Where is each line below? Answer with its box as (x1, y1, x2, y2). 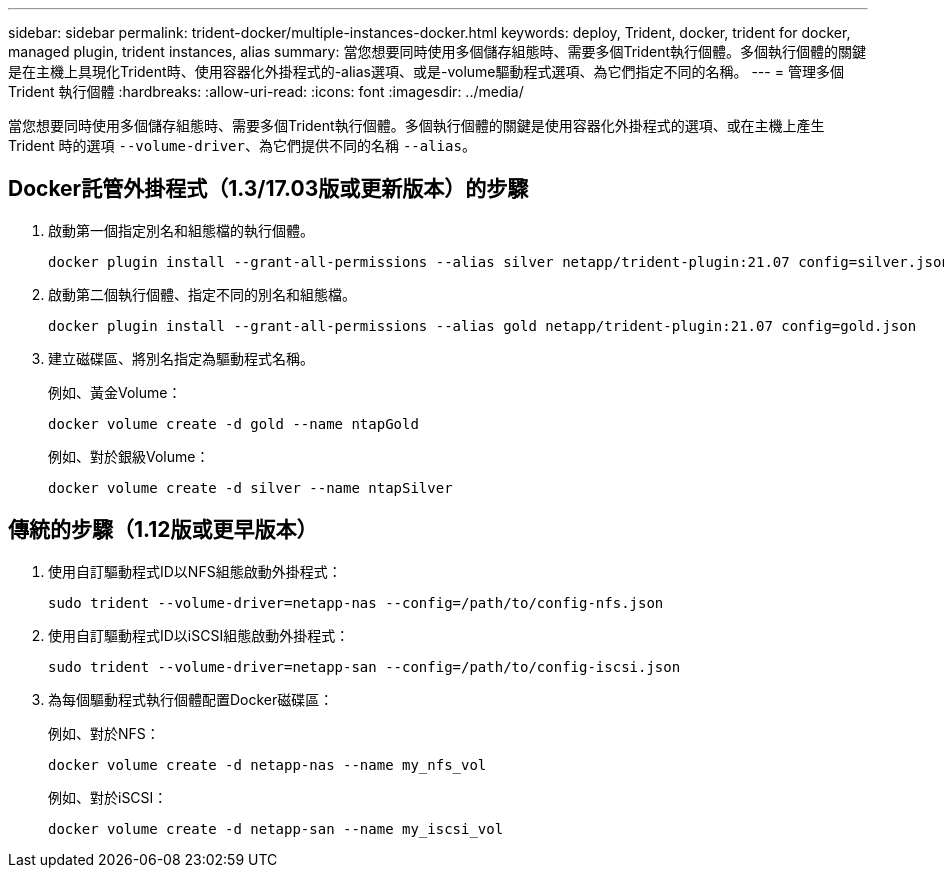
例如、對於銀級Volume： (48, 447, 210, 465)
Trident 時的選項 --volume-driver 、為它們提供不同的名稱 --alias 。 (8, 137, 476, 154)
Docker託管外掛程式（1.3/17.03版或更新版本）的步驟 (8, 176, 529, 202)
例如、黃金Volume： (48, 383, 182, 401)
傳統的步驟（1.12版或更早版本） (8, 517, 318, 543)
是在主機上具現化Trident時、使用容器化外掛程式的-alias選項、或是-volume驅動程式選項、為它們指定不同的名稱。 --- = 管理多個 (8, 63, 844, 80)
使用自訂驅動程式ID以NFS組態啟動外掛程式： (48, 562, 342, 580)
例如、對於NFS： (48, 724, 160, 742)
